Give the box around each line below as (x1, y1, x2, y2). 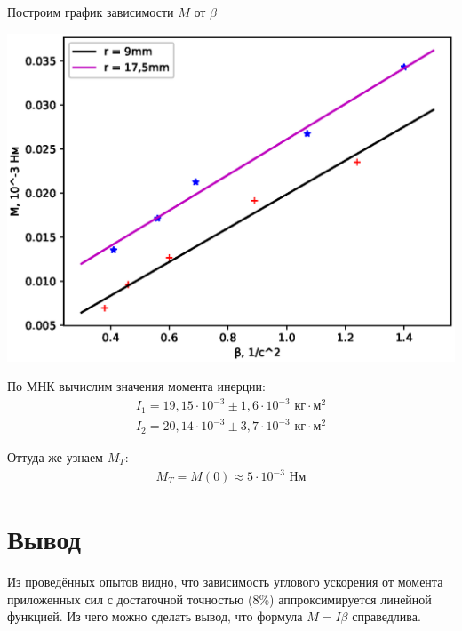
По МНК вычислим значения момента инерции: (7, 377, 267, 395)
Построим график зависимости (7, 3, 174, 20)
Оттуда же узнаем (7, 447, 103, 466)
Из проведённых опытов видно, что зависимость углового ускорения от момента (7, 572, 443, 591)
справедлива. (352, 607, 421, 626)
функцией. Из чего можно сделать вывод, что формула (7, 607, 303, 626)
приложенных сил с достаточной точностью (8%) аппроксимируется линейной (7, 589, 432, 608)
